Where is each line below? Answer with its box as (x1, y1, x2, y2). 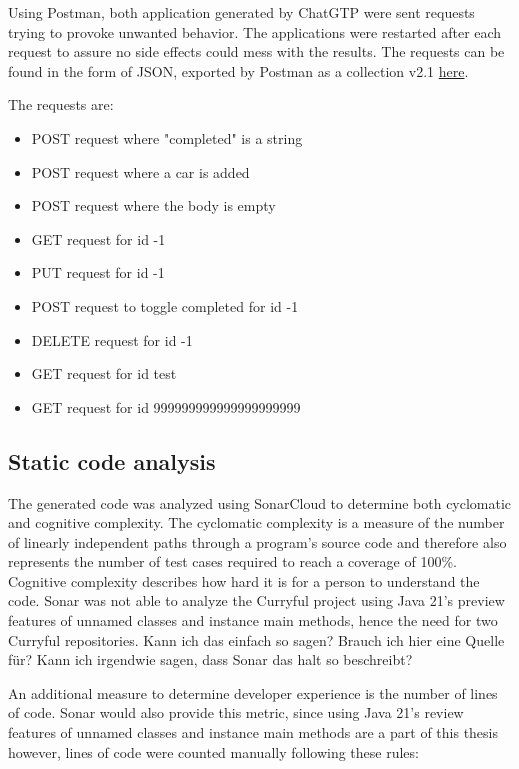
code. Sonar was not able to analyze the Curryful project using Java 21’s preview (8, 590, 505, 611)
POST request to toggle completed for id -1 (31, 295, 299, 316)
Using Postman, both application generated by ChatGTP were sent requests (8, 2, 475, 22)
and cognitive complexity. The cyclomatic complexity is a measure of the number (8, 512, 505, 533)
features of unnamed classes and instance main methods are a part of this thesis (8, 722, 498, 743)
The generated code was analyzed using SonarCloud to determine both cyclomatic (8, 492, 512, 513)
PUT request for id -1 (31, 262, 165, 283)
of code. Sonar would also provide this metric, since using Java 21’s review (8, 702, 464, 723)
